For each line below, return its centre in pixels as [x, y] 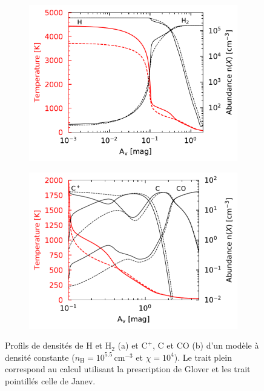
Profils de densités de [44, 345]
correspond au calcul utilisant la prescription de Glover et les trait [128, 369]
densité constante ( [40, 357]
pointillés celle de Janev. [50, 380]
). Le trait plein [203, 357]
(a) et [128, 345]
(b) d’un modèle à [226, 345]
